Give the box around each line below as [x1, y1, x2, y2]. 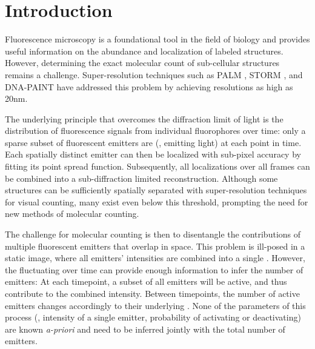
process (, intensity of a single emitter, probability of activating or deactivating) [5, 311, 301, 324]
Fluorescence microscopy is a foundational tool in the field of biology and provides [5, 33, 310, 45]
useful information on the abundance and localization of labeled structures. [5, 44, 283, 57]
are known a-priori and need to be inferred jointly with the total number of [5, 322, 285, 335]
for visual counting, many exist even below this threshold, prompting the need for [5, 195, 308, 208]
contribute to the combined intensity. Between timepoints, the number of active [5, 287, 300, 299]
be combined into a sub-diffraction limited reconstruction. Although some [5, 171, 278, 184]
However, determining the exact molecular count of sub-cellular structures [5, 56, 280, 69]
